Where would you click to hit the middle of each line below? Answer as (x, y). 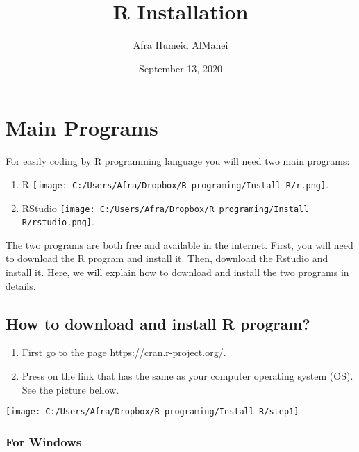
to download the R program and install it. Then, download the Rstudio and (167, 258)
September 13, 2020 (181, 68)
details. (21, 285)
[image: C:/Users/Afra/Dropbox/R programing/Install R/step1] (152, 412)
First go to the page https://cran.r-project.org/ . (124, 352)
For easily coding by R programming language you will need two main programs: (178, 161)
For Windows (44, 441)
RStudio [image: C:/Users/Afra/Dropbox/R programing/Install (165, 208)
